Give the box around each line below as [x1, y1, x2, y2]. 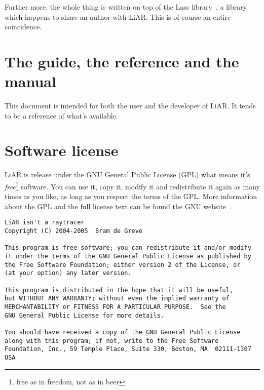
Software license [5, 140, 119, 161]
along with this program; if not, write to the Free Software [5, 337, 219, 344]
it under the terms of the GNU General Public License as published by [5, 253, 251, 260]
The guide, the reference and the [5, 51, 239, 71]
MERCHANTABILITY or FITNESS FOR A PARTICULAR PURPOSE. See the [5, 303, 226, 310]
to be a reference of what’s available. [5, 110, 118, 121]
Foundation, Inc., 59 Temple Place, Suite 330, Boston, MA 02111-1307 [5, 345, 251, 353]
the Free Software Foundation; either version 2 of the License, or [5, 261, 241, 268]
